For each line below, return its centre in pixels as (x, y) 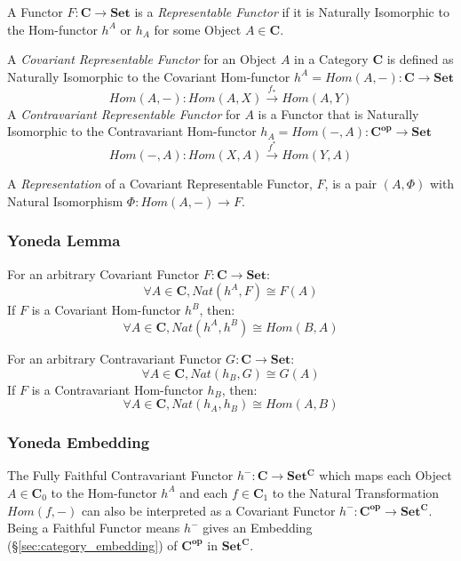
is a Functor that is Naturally (338, 113)
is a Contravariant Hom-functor (117, 389)
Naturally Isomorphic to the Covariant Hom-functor (149, 76)
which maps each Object (385, 475)
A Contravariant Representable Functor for (124, 113)
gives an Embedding (258, 528)
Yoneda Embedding (79, 442)
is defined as (420, 59)
